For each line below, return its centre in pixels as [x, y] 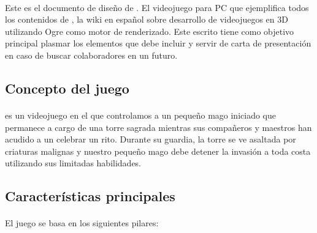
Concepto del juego [67, 88]
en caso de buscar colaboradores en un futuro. [91, 55]
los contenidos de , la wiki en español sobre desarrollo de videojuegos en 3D [147, 19]
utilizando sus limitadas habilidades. [73, 163]
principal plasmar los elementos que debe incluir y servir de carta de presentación [158, 43]
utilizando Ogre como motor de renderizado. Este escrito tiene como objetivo [150, 31]
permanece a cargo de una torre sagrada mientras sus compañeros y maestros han [158, 127]
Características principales [90, 196]
